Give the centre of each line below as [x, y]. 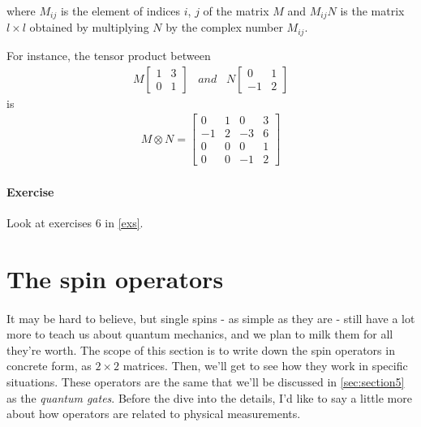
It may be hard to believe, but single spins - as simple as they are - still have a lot [211, 318]
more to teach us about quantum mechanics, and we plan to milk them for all [200, 334]
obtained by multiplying [89, 27]
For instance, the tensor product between [109, 55]
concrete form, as [49, 366]
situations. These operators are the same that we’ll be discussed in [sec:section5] [206, 382]
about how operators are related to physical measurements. [154, 414]
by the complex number [224, 27]
